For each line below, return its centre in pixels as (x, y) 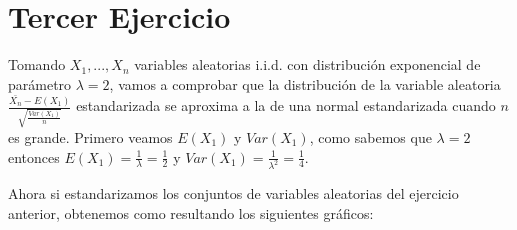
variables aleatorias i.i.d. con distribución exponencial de (307, 64)
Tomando (37, 64)
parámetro (40, 83)
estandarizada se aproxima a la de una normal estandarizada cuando (286, 105)
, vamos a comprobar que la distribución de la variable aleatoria (305, 83)
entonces (34, 156)
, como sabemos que (370, 136)
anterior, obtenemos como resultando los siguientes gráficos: (191, 213)
